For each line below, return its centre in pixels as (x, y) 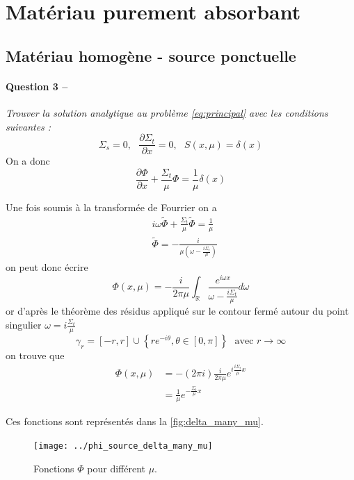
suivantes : (29, 126)
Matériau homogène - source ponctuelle (151, 55)
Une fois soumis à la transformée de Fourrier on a (111, 207)
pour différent (116, 468)
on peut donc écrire (47, 267)
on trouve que (35, 355)
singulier (24, 325)
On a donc (28, 161)
